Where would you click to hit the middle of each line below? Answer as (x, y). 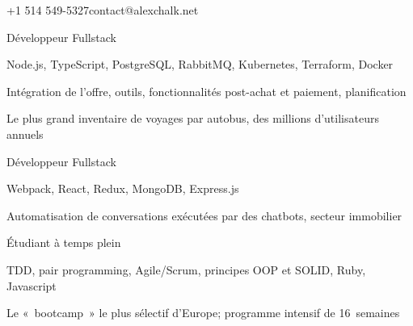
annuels (25, 134)
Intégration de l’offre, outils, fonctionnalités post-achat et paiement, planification (206, 91)
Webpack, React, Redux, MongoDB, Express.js (123, 188)
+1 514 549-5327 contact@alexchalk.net (103, 10)
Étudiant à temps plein (64, 242)
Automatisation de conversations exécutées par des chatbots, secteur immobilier (204, 215)
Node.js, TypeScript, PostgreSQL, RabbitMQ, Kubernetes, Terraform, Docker (200, 64)
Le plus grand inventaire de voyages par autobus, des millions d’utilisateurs (193, 118)
